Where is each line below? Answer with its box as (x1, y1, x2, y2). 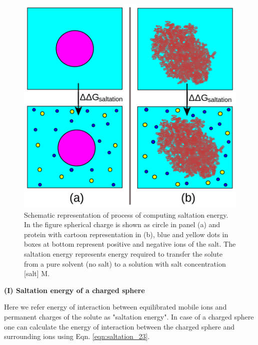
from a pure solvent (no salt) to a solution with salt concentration (24, 258, 226, 269)
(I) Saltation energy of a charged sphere (4, 285, 145, 295)
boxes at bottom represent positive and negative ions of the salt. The (24, 239, 236, 249)
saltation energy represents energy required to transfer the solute (24, 248, 222, 259)
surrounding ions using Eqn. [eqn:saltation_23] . (4, 331, 150, 342)
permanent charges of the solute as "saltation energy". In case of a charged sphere (4, 311, 254, 322)
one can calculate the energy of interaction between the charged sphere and (4, 321, 235, 332)
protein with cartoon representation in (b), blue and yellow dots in (24, 229, 228, 239)
